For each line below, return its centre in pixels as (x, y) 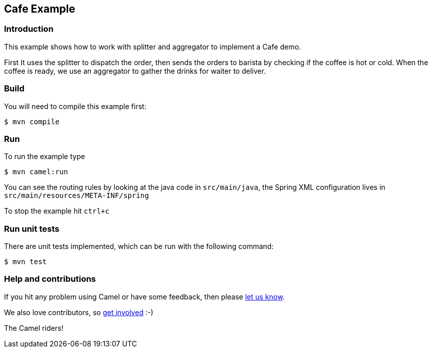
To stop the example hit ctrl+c (57, 211)
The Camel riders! (34, 328)
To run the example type (45, 157)
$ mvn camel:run (36, 172)
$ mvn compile (32, 121)
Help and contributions (50, 279)
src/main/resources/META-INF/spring (77, 196)
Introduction (29, 29)
